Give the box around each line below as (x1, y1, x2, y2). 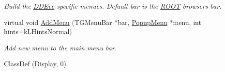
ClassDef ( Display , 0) (4, 59, 66, 69)
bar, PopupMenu (118, 17, 167, 27)
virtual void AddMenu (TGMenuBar (4, 17, 112, 27)
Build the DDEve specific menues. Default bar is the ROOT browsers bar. (4, 1, 222, 11)
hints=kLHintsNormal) (4, 26, 72, 36)
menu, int (173, 17, 201, 27)
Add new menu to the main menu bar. (4, 42, 117, 52)
